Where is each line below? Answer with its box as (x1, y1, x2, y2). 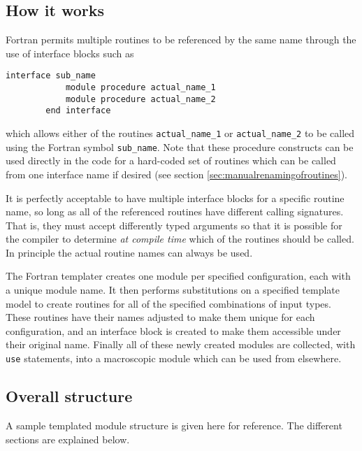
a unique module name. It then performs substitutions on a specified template (6, 282, 340, 297)
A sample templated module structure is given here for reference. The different (6, 417, 342, 432)
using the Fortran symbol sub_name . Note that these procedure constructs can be (6, 139, 354, 154)
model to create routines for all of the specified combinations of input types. (6, 296, 331, 310)
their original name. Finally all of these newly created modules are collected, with (6, 337, 356, 352)
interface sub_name (6, 71, 96, 81)
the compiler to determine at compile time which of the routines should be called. (6, 231, 354, 246)
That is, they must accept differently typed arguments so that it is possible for (6, 217, 342, 232)
